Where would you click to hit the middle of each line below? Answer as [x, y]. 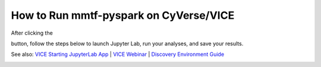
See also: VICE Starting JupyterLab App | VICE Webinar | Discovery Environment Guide [118, 54]
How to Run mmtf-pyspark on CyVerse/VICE [123, 15]
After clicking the [32, 33]
